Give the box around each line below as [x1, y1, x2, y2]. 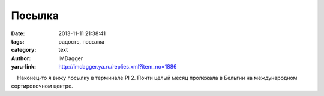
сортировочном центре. [11, 82, 73, 89]
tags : [11, 38, 25, 45]
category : [11, 47, 37, 54]
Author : [11, 54, 31, 62]
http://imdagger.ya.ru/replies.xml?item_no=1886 [58, 63, 177, 70]
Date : [11, 30, 25, 37]
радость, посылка [58, 38, 105, 45]
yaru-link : [11, 63, 36, 70]
